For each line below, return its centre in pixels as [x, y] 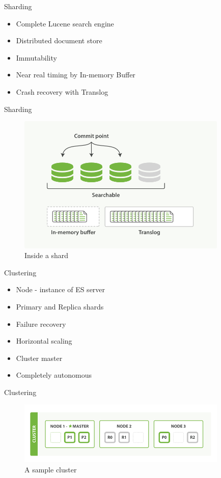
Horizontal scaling [44, 341]
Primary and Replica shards [60, 306]
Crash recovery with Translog [62, 91]
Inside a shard [47, 255]
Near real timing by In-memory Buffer [76, 75]
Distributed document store [59, 40]
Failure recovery [41, 324]
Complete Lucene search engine [65, 23]
